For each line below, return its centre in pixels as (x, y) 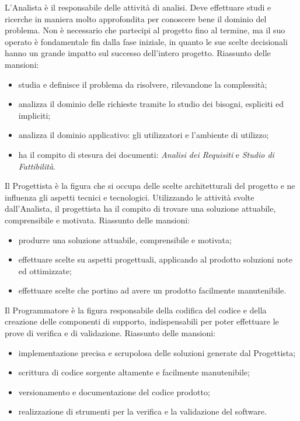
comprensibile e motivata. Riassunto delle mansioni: (97, 220)
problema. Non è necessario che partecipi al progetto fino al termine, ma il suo (145, 30)
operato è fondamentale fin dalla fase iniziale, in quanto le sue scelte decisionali (146, 41)
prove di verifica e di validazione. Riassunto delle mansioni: (110, 333)
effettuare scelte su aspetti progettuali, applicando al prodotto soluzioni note (155, 259)
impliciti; (34, 115)
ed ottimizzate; (45, 270)
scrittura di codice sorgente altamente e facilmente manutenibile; (134, 372)
